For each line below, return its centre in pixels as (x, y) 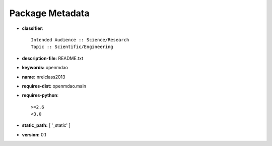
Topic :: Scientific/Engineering (72, 47)
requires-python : (40, 95)
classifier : (33, 28)
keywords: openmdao (45, 68)
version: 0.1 (34, 134)
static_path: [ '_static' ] (46, 125)
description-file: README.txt (52, 58)
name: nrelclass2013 (44, 77)
